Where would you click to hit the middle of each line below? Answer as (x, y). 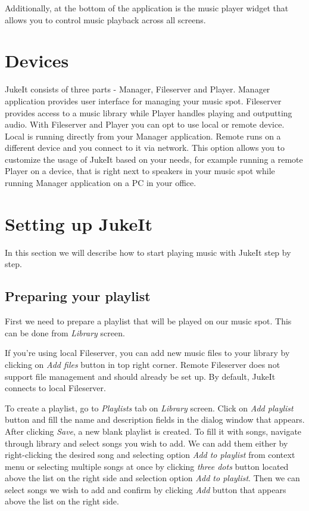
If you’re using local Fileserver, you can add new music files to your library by (147, 353)
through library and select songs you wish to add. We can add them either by (146, 443)
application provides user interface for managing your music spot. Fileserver (143, 100)
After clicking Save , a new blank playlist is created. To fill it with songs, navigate (153, 431)
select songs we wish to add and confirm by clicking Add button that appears (146, 489)
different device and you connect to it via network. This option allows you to (145, 148)
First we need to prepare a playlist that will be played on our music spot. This (148, 321)
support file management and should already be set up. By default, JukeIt (140, 376)
